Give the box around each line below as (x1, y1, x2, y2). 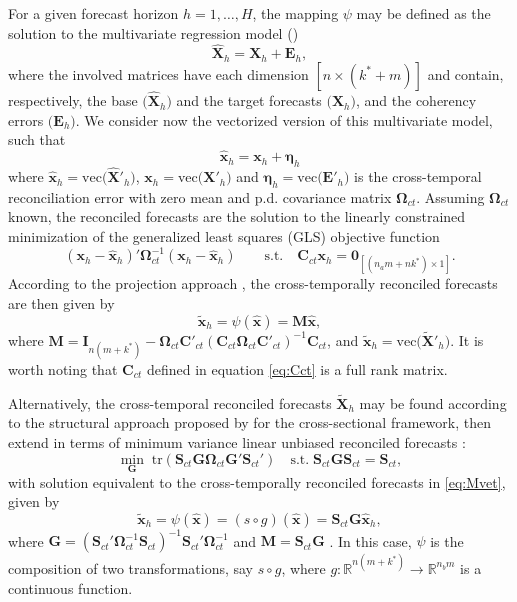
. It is (450, 329, 484, 350)
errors (8, 109, 44, 130)
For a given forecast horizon (8, 3, 179, 23)
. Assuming (416, 186, 485, 207)
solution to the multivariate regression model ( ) (8, 22, 299, 43)
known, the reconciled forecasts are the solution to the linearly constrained (8, 206, 466, 227)
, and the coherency (355, 90, 477, 111)
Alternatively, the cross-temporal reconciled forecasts (8, 392, 332, 413)
